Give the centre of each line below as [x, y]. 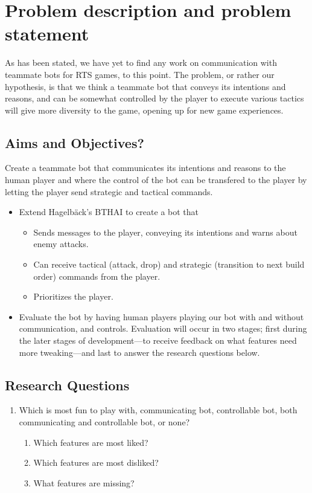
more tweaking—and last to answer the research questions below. [139, 352]
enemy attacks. [61, 244]
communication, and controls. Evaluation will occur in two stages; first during [163, 328]
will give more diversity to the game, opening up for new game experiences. [144, 110]
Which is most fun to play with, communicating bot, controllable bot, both [158, 410]
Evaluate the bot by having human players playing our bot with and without [161, 316]
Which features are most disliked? [96, 462]
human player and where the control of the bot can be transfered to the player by [156, 180]
